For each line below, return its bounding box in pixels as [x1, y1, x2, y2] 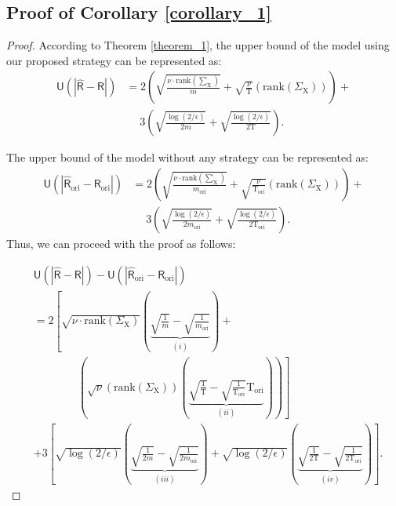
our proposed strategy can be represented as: [6, 52, 222, 68]
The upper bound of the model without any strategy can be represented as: [6, 149, 369, 166]
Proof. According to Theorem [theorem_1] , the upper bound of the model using [6, 37, 390, 53]
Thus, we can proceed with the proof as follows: [6, 235, 236, 252]
